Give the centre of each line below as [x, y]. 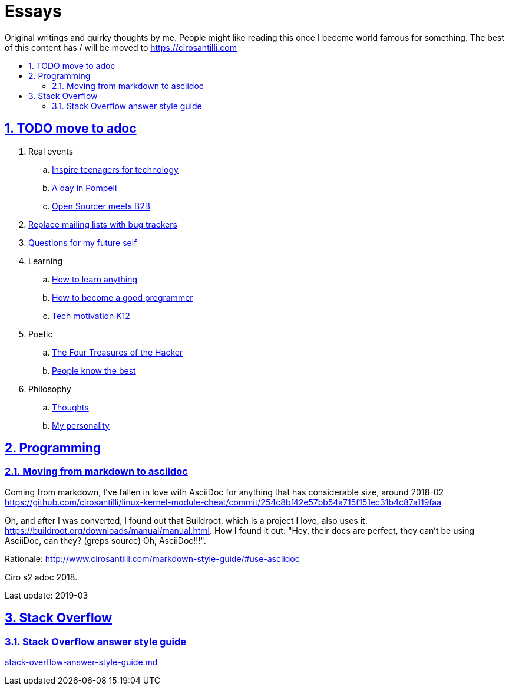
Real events [51, 151]
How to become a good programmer [123, 297]
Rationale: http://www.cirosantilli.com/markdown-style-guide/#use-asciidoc [152, 558]
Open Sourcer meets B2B [101, 206]
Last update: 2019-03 [47, 595]
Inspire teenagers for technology [115, 169]
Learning [46, 261]
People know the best [94, 370]
